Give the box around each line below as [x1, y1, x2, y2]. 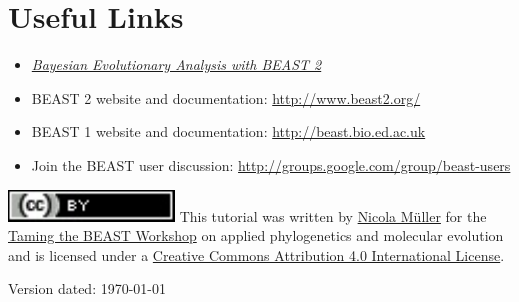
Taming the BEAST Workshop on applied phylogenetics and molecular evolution [8, 225, 504, 246]
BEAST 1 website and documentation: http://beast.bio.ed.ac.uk [31, 121, 426, 142]
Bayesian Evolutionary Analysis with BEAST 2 [31, 54, 322, 75]
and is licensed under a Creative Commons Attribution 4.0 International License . [8, 244, 505, 265]
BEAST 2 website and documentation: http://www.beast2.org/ [31, 87, 421, 108]
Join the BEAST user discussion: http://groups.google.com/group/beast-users [31, 154, 511, 175]
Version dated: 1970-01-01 [8, 278, 167, 299]
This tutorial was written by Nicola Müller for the [179, 205, 487, 226]
